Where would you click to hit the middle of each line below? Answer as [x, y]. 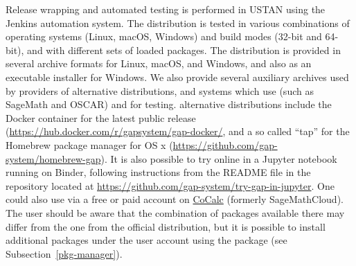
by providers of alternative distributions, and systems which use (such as [160, 90]
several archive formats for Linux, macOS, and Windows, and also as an [159, 63]
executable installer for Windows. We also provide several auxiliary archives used [177, 77]
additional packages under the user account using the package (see [146, 240]
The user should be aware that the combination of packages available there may [175, 212]
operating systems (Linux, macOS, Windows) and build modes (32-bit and [164, 36]
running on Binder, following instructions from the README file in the [158, 172]
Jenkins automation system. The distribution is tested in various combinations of [178, 23]
